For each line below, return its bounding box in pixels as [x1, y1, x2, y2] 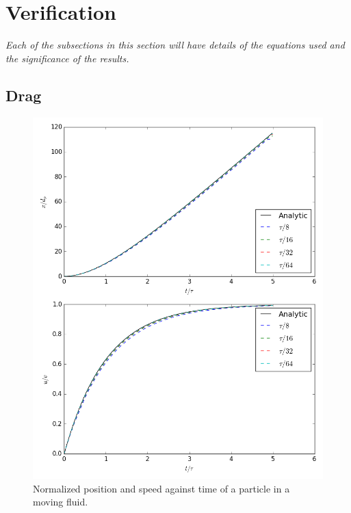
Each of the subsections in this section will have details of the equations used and [5, 38, 345, 52]
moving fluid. [33, 495, 88, 509]
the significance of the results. [5, 51, 129, 65]
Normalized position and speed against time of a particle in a [33, 481, 290, 495]
